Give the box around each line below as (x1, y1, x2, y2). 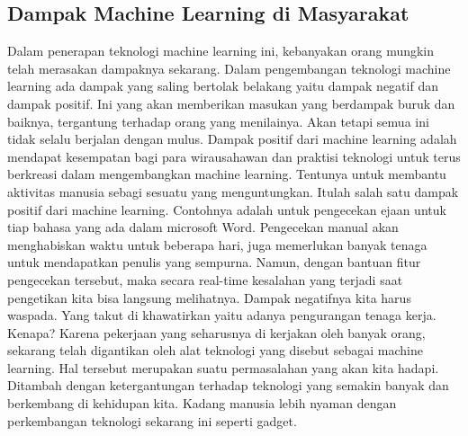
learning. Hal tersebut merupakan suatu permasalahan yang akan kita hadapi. (7, 358, 439, 377)
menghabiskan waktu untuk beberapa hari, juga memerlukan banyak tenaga (7, 235, 427, 254)
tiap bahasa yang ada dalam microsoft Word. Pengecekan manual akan (7, 218, 399, 236)
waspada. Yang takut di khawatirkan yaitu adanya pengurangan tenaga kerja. (7, 306, 436, 325)
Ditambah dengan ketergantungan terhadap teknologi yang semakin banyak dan (7, 376, 449, 395)
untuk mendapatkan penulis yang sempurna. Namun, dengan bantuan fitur (7, 253, 421, 271)
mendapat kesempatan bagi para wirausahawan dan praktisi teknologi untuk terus (7, 147, 461, 165)
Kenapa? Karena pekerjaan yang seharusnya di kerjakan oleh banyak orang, (7, 323, 426, 342)
